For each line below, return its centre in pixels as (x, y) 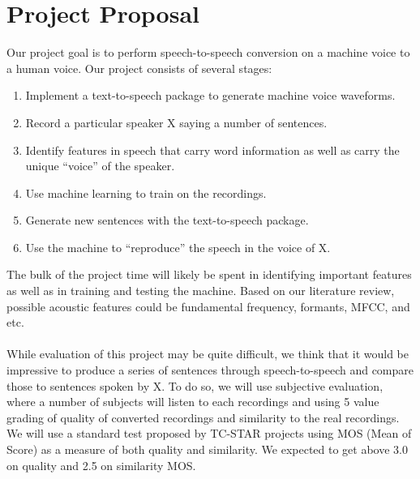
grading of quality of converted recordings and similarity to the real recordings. (203, 417)
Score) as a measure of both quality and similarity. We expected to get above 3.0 (207, 449)
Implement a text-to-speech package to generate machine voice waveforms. (210, 95)
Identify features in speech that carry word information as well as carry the (212, 150)
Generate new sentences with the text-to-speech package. (167, 220)
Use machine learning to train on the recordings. (146, 192)
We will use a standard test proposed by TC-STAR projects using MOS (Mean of (209, 433)
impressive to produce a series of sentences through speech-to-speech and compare (210, 370)
